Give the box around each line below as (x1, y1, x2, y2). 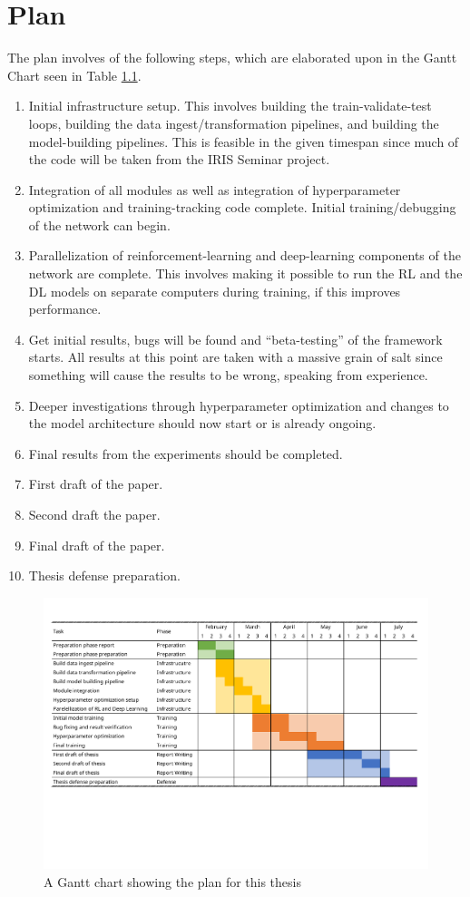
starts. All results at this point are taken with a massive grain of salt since (28, 347, 443, 366)
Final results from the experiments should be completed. (28, 444, 343, 463)
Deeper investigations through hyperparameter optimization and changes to (28, 395, 449, 414)
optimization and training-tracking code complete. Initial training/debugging (28, 198, 456, 217)
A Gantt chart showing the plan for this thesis (44, 873, 301, 892)
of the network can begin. (28, 215, 171, 234)
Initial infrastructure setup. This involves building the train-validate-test (28, 96, 432, 115)
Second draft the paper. (28, 505, 161, 523)
